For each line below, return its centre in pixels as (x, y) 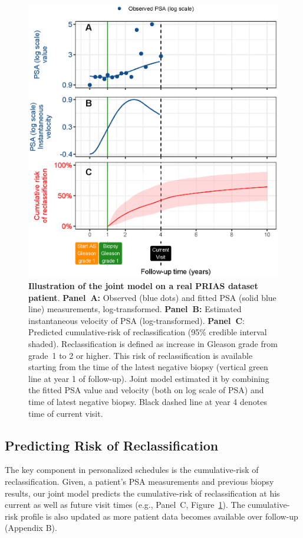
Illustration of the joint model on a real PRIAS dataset (143, 285)
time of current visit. (66, 413)
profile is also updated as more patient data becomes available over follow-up (159, 516)
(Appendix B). (31, 528)
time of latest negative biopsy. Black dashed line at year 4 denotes (148, 401)
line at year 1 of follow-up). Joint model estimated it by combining (149, 378)
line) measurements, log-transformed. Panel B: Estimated (135, 309)
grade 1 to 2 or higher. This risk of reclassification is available (141, 355)
